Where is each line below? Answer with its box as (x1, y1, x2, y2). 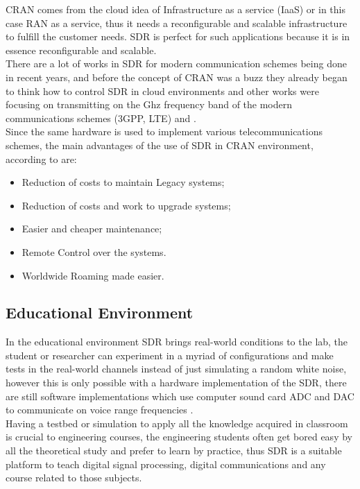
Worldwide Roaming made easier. (22, 268, 164, 282)
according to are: (6, 151, 77, 166)
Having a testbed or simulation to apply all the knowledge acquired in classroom (6, 415, 348, 430)
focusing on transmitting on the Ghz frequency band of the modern (6, 97, 293, 112)
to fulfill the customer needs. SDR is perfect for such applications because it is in (6, 29, 350, 44)
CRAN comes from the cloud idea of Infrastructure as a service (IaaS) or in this (6, 2, 345, 16)
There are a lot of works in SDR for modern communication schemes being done (6, 56, 347, 71)
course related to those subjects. (6, 470, 142, 485)
